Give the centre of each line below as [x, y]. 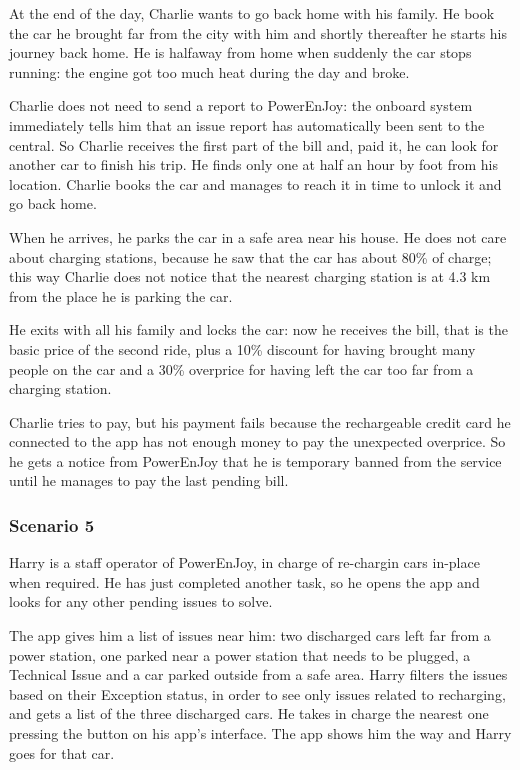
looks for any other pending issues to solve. [141, 601]
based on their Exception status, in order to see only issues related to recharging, [257, 693]
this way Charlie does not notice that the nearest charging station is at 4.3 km [250, 276]
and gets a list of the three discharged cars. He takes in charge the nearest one [249, 713]
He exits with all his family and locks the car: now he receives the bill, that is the [258, 329]
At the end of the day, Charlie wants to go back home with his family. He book [252, 13]
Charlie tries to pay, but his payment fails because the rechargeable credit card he [260, 421]
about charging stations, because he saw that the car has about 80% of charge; [250, 256]
